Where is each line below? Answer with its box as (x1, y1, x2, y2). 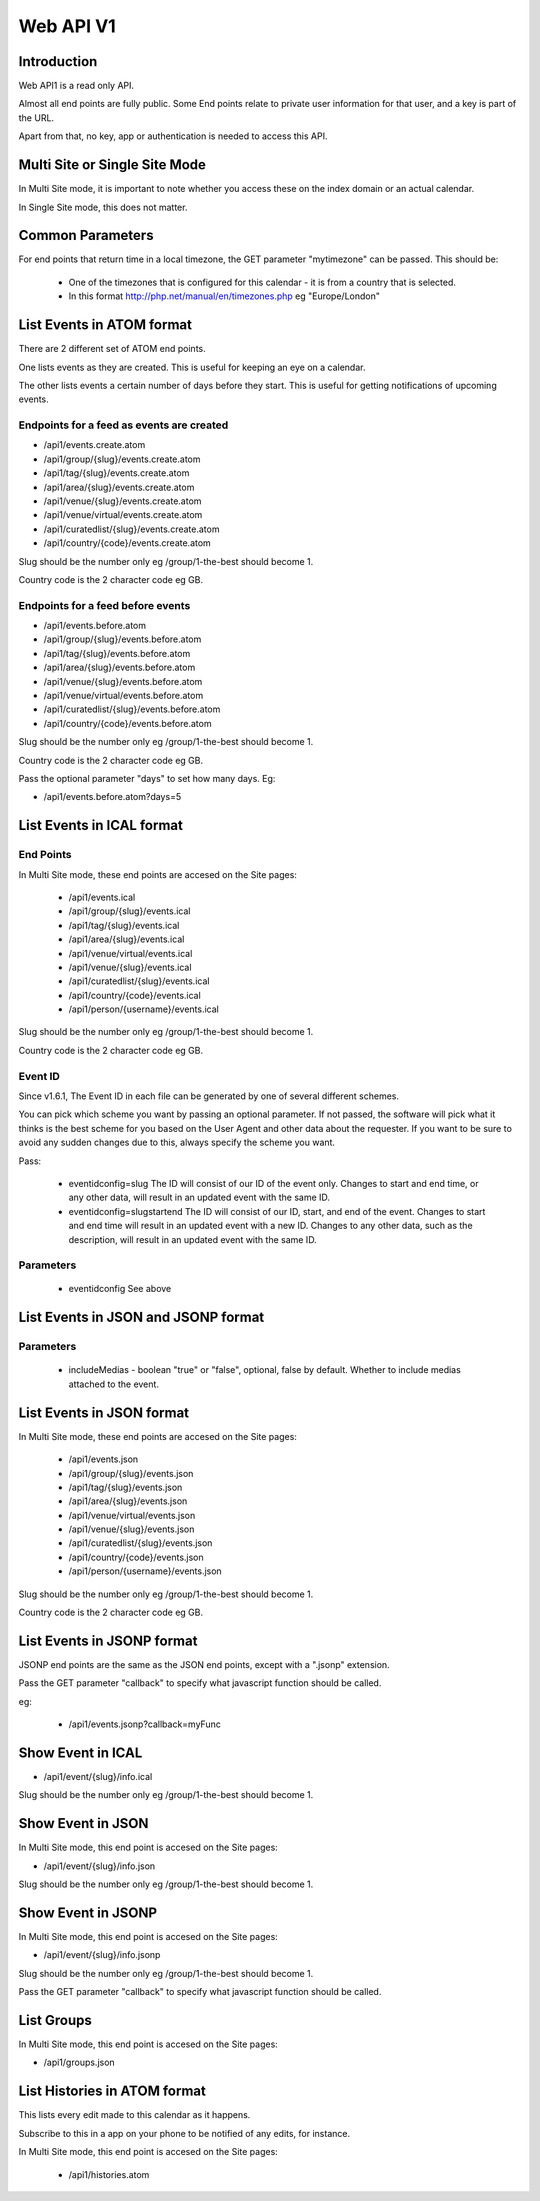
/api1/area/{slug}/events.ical (68, 933, 185, 945)
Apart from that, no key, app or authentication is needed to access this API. (18, 130, 328, 142)
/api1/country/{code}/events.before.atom (43, 717, 212, 729)
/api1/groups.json (43, 2056, 115, 2069)
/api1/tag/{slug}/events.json (68, 1481, 183, 1493)
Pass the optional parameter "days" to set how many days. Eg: (18, 773, 276, 784)
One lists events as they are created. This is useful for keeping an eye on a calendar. (18, 361, 366, 373)
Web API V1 (18, 15, 117, 37)
